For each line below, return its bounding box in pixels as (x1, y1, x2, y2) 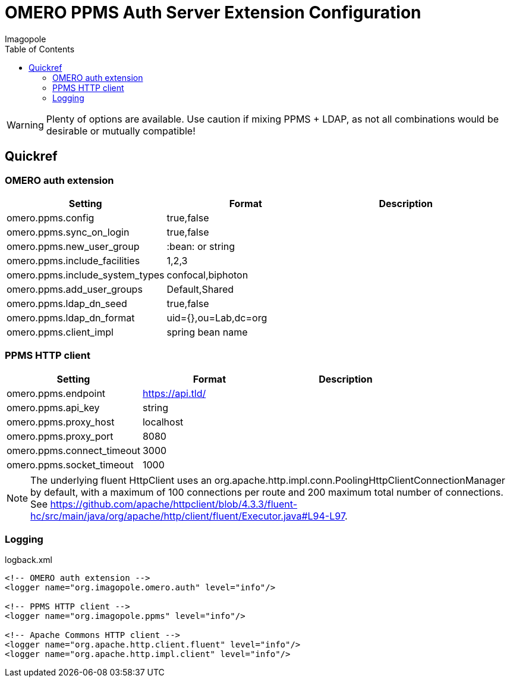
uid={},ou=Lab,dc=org (166, 311, 267, 324)
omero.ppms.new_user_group (7, 240, 140, 252)
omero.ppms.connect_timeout (7, 444, 140, 456)
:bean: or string (166, 240, 235, 252)
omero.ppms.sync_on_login (7, 226, 130, 238)
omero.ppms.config (7, 211, 95, 224)
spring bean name (166, 326, 248, 338)
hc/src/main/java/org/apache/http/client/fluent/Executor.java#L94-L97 (30, 509, 345, 522)
